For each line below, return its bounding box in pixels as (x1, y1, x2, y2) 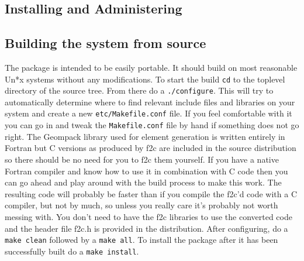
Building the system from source (5, 34, 206, 52)
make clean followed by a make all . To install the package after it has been (5, 233, 278, 246)
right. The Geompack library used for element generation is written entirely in (5, 130, 285, 142)
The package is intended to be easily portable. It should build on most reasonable (5, 61, 298, 73)
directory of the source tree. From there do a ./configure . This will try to (5, 84, 274, 97)
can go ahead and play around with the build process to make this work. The (5, 176, 282, 188)
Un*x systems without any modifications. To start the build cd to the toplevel (5, 73, 285, 85)
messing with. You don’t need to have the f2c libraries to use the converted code (5, 210, 292, 222)
